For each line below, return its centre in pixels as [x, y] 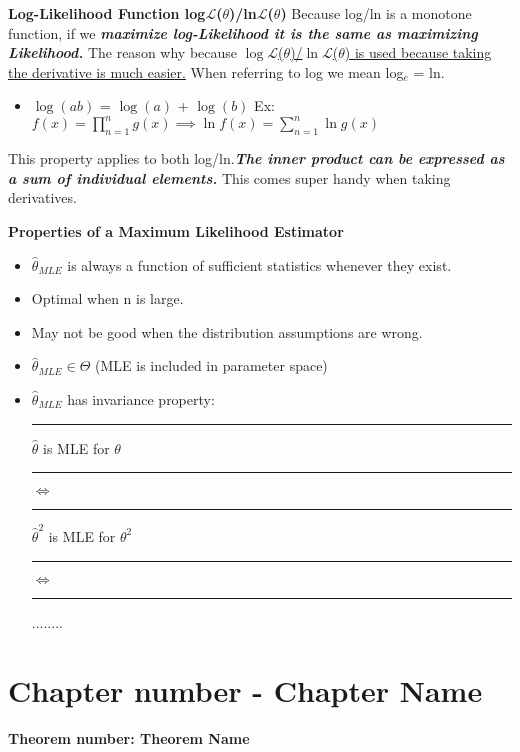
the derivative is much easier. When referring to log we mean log [206, 71]
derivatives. [42, 197]
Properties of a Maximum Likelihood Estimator [176, 231]
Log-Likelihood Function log [107, 13]
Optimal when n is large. [107, 298]
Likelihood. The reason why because [123, 52]
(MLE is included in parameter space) [211, 365]
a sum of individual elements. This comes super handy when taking [229, 177]
